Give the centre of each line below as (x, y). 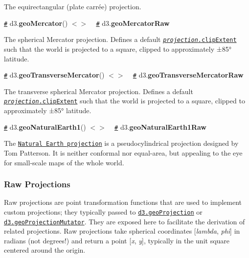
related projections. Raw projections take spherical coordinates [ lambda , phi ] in (122, 231)
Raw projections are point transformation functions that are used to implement (123, 202)
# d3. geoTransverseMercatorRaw (188, 75)
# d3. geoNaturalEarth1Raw (161, 127)
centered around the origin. (45, 250)
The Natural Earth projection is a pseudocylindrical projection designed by (121, 143)
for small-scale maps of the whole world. (64, 162)
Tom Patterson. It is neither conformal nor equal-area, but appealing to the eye (123, 152)
